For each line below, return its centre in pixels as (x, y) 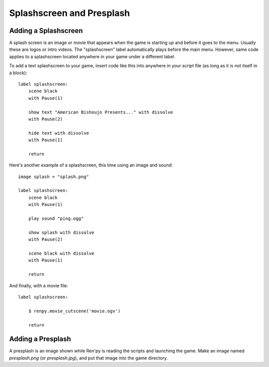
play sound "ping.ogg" (56, 219)
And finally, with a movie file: (39, 285)
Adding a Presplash (40, 339)
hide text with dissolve (59, 133)
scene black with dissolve (61, 254)
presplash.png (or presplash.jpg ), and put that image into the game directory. (88, 358)
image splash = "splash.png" (54, 177)
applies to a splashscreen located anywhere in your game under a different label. (92, 56)
